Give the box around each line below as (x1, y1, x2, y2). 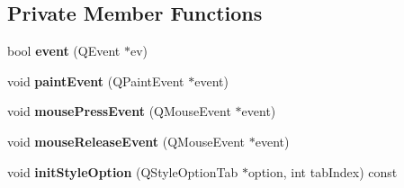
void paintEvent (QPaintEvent (7, 71, 184, 90)
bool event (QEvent (7, 41, 121, 60)
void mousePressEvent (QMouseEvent (7, 102, 231, 121)
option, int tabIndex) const (247, 162, 398, 181)
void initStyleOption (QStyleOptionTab (7, 162, 238, 181)
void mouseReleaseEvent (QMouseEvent (7, 131, 246, 150)
